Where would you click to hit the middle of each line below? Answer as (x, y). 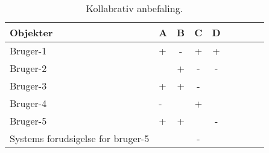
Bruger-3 (28, 86)
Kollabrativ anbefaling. (134, 8)
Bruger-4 (28, 103)
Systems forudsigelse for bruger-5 (80, 138)
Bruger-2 (28, 68)
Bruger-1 (28, 50)
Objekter (31, 32)
